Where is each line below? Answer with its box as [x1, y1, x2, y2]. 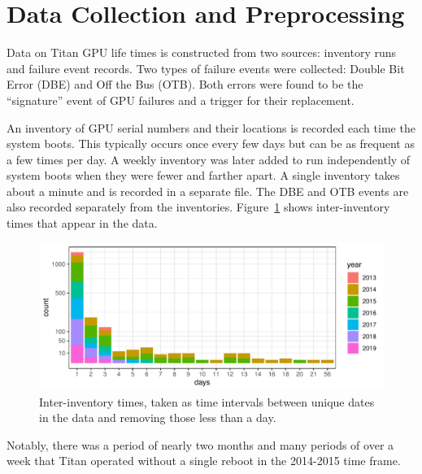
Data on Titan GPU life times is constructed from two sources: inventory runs [7, 44, 397, 61]
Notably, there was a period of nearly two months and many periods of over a [7, 436, 394, 453]
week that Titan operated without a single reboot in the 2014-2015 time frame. [7, 452, 401, 469]
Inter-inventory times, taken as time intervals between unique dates [39, 393, 375, 410]
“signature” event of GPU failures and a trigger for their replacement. [7, 91, 355, 108]
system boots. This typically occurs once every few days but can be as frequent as [7, 135, 415, 152]
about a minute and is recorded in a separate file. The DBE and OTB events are [7, 182, 409, 199]
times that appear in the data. [7, 215, 158, 232]
